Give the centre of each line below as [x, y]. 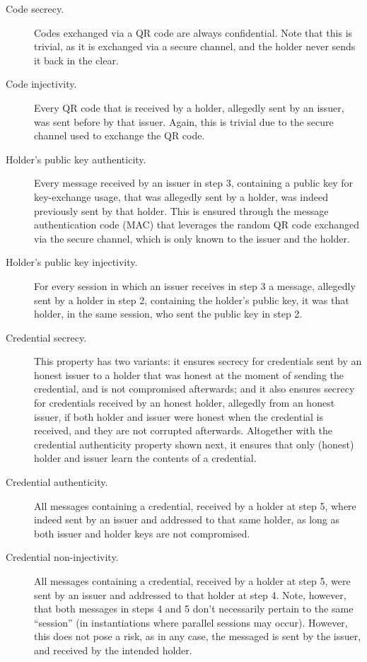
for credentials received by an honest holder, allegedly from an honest [185, 403]
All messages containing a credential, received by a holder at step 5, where [195, 505]
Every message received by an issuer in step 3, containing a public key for [194, 183]
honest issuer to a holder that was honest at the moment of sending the [189, 374]
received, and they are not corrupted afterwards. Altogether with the [183, 430]
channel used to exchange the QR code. [120, 135]
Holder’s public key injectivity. [72, 262]
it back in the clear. [76, 60]
